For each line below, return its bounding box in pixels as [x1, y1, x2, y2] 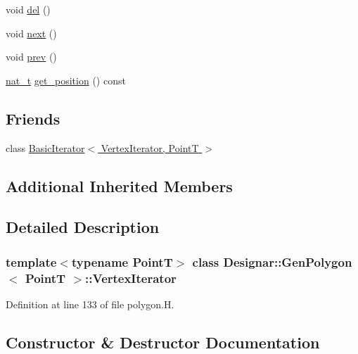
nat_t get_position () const [6, 72, 126, 87]
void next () [6, 25, 57, 40]
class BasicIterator [6, 140, 85, 155]
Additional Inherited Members [6, 175, 233, 196]
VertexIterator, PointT [101, 140, 199, 155]
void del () [6, 2, 51, 16]
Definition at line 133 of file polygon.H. [6, 296, 174, 311]
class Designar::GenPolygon [192, 253, 352, 270]
